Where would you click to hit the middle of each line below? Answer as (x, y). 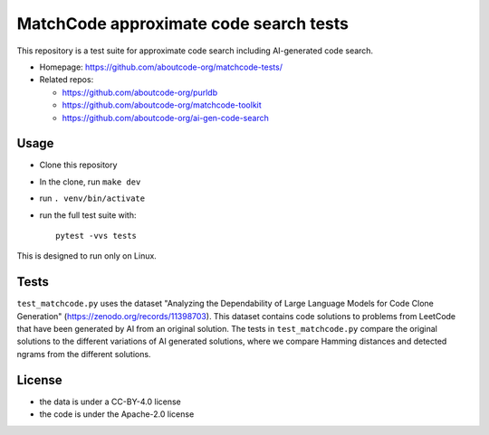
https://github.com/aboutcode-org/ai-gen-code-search (165, 118)
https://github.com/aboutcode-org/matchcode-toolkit (162, 105)
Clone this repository (78, 165)
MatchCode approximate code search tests (182, 24)
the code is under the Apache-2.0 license (117, 414)
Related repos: (67, 80)
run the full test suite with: (88, 215)
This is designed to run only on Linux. (87, 256)
